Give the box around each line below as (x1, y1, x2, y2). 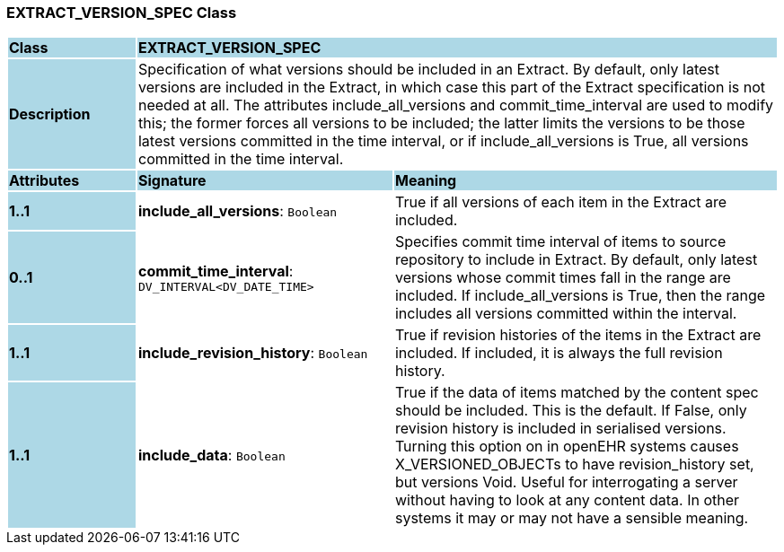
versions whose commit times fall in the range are (394, 268, 731, 287)
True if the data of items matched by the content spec (394, 383, 759, 402)
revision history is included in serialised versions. (394, 419, 727, 438)
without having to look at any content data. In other (394, 491, 740, 510)
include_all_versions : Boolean (137, 202, 338, 221)
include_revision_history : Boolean (137, 344, 368, 363)
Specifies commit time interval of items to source (394, 232, 727, 251)
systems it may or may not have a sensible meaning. (394, 509, 749, 528)
